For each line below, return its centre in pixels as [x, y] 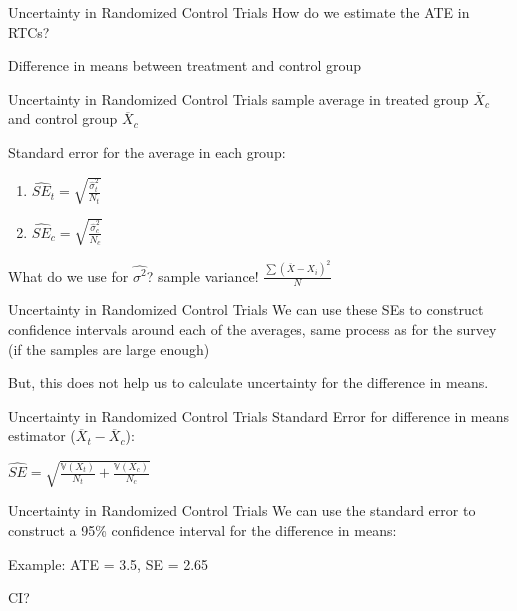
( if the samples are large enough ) [109, 348]
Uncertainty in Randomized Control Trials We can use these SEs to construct [246, 309]
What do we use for [68, 275]
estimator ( [42, 435]
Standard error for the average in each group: [147, 151]
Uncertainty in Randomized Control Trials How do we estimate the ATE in [239, 12]
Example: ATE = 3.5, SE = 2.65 [108, 563]
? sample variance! [202, 275]
